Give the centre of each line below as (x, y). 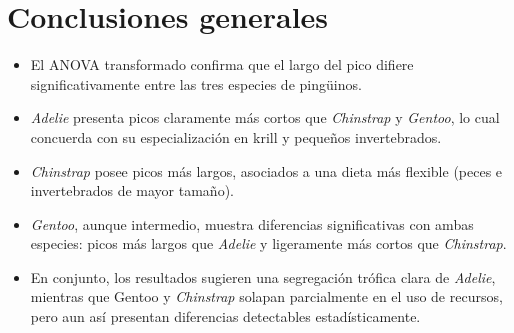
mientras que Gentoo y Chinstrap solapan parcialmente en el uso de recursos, (266, 296)
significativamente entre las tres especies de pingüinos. (196, 83)
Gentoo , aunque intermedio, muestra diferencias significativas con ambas (252, 223)
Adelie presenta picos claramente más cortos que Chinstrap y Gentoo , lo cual (265, 117)
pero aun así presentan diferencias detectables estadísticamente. (225, 316)
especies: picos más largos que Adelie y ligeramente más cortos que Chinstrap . (268, 243)
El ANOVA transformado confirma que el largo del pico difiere (222, 64)
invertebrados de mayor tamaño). (132, 190)
